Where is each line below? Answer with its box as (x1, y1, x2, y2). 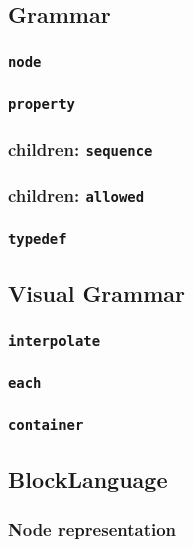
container (8, 417, 84, 434)
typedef (8, 231, 67, 248)
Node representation (8, 516, 177, 541)
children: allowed (8, 182, 145, 207)
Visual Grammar (8, 278, 185, 309)
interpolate (8, 332, 101, 349)
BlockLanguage (8, 464, 168, 495)
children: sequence (8, 136, 153, 161)
